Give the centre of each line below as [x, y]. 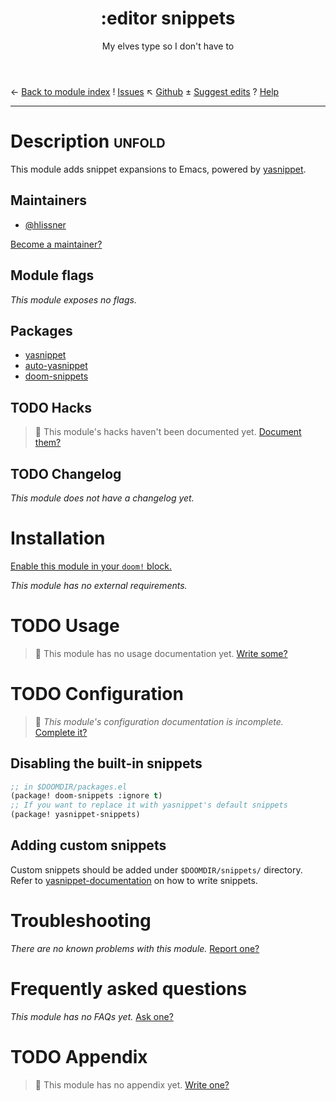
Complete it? [61, 732]
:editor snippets [168, 18]
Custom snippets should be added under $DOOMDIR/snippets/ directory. [156, 869]
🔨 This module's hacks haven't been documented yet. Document [168, 432]
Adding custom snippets [88, 845]
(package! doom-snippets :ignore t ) [86, 796]
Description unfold [88, 141]
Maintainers [49, 200]
